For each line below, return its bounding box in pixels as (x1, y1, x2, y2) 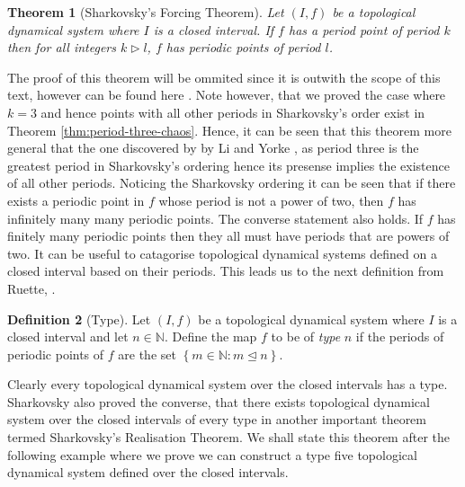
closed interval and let (7, 327, 129, 346)
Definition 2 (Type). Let (7, 309, 151, 328)
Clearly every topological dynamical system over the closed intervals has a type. (7, 375, 448, 394)
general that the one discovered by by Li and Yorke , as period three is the (7, 138, 419, 157)
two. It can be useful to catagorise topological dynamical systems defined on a (7, 243, 437, 262)
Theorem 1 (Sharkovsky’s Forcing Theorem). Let (7, 3, 284, 21)
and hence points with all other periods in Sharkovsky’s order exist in (40, 102, 425, 121)
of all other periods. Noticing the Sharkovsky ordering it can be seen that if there (7, 173, 456, 192)
